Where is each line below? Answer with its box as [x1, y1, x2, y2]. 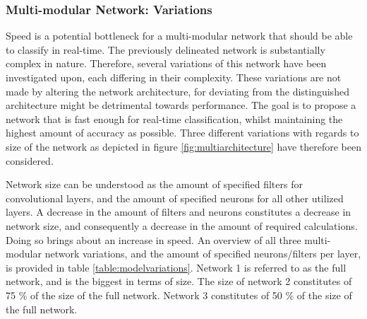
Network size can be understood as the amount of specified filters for [6, 177, 303, 192]
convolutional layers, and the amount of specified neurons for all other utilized [6, 190, 344, 205]
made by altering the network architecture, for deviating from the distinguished [6, 83, 349, 98]
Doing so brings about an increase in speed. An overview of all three [6, 232, 301, 247]
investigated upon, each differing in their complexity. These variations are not [6, 70, 342, 84]
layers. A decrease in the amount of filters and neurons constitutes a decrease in [6, 204, 351, 219]
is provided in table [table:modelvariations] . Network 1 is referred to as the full [6, 260, 347, 274]
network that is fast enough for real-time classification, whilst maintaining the [6, 111, 343, 126]
